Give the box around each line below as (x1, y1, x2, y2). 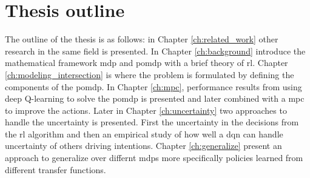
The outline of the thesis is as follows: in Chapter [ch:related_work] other (5, 33, 278, 45)
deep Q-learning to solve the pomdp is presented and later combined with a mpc (5, 92, 305, 105)
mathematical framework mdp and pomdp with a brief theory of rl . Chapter (5, 56, 288, 69)
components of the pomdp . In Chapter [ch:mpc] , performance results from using (5, 80, 302, 93)
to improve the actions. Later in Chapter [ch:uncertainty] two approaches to (5, 104, 287, 116)
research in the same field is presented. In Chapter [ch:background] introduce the (5, 44, 306, 57)
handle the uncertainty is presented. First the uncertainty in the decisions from (5, 116, 299, 128)
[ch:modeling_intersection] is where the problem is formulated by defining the (5, 68, 294, 81)
